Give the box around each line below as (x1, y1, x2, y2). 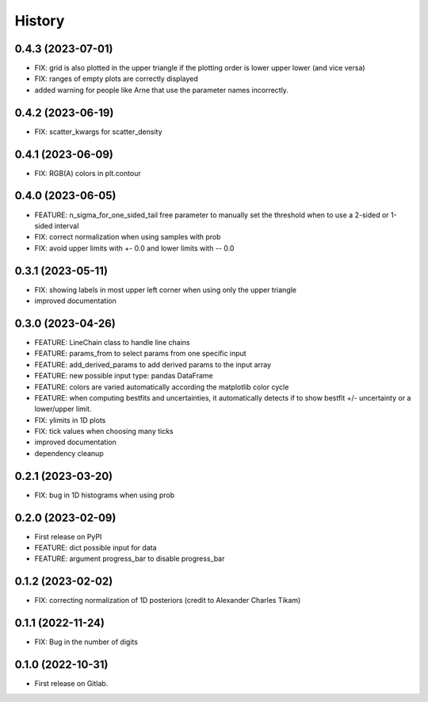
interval (54, 221, 79, 230)
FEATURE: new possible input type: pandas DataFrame (34, 371, 213, 381)
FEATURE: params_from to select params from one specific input (34, 349, 246, 359)
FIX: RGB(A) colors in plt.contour (34, 168, 142, 178)
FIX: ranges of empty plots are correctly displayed (34, 74, 198, 83)
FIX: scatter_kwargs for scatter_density (34, 127, 162, 136)
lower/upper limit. (34, 405, 92, 414)
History (14, 12, 65, 29)
